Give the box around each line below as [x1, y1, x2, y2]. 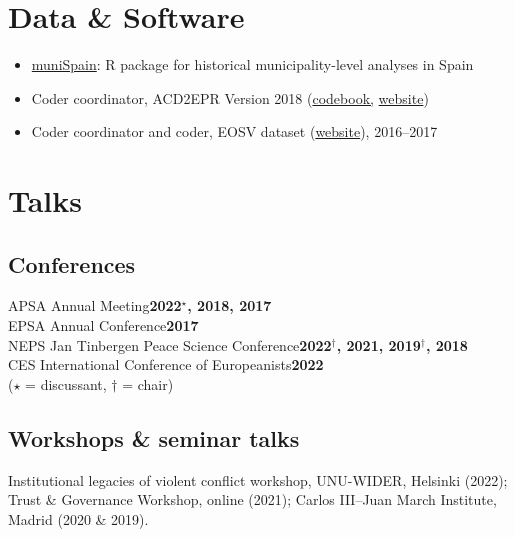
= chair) [122, 373, 174, 394]
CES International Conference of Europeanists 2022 [8, 354, 324, 375]
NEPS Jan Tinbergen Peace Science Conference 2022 [8, 334, 332, 355]
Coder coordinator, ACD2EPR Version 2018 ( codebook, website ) [31, 87, 429, 108]
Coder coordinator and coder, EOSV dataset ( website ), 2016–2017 [31, 121, 438, 142]
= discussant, [25, 373, 107, 394]
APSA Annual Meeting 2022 [8, 295, 182, 316]
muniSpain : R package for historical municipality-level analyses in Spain [31, 54, 474, 75]
